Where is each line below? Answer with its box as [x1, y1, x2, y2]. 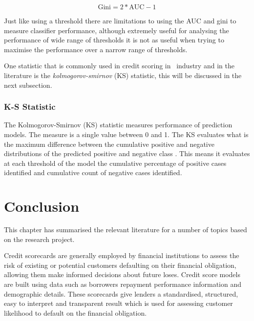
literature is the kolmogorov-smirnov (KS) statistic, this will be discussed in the [4, 70, 242, 80]
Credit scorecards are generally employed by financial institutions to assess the [4, 250, 239, 261]
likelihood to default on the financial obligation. [4, 307, 147, 318]
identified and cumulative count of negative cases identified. [4, 167, 182, 178]
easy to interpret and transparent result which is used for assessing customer [4, 298, 233, 308]
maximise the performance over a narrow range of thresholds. [4, 44, 188, 54]
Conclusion [4, 196, 80, 216]
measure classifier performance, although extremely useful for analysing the [4, 25, 229, 35]
